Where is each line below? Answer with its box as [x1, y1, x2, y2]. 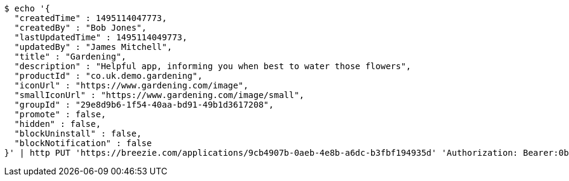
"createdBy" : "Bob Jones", [14, 23, 147, 32]
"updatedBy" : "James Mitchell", [14, 42, 173, 52]
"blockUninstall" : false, [14, 129, 142, 138]
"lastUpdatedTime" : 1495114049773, [14, 32, 188, 42]
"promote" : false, [14, 109, 106, 119]
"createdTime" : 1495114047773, [14, 13, 167, 23]
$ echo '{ [4, 4, 50, 13]
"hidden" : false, [14, 119, 101, 129]
